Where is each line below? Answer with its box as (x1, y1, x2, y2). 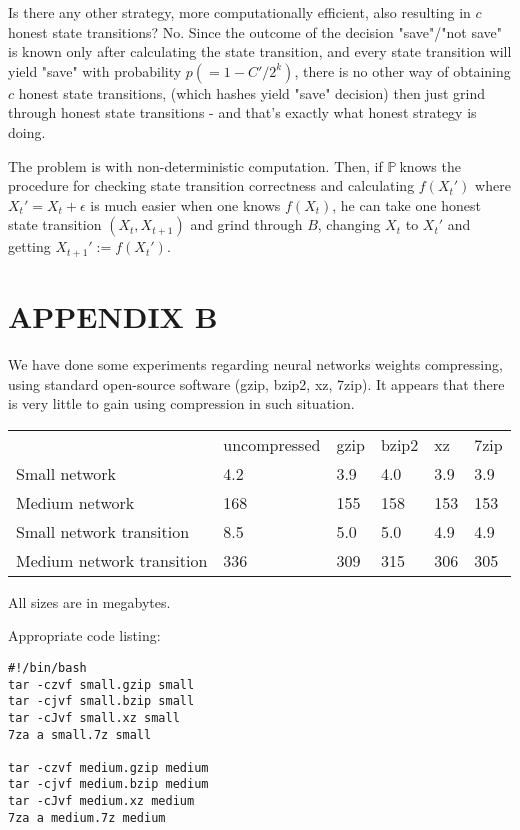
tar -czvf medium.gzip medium (8, 760, 209, 775)
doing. (8, 121, 46, 142)
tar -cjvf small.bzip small (8, 694, 195, 709)
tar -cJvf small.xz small (8, 710, 180, 725)
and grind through (190, 214, 303, 235)
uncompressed (223, 432, 321, 456)
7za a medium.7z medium (8, 810, 166, 825)
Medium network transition (16, 548, 208, 572)
